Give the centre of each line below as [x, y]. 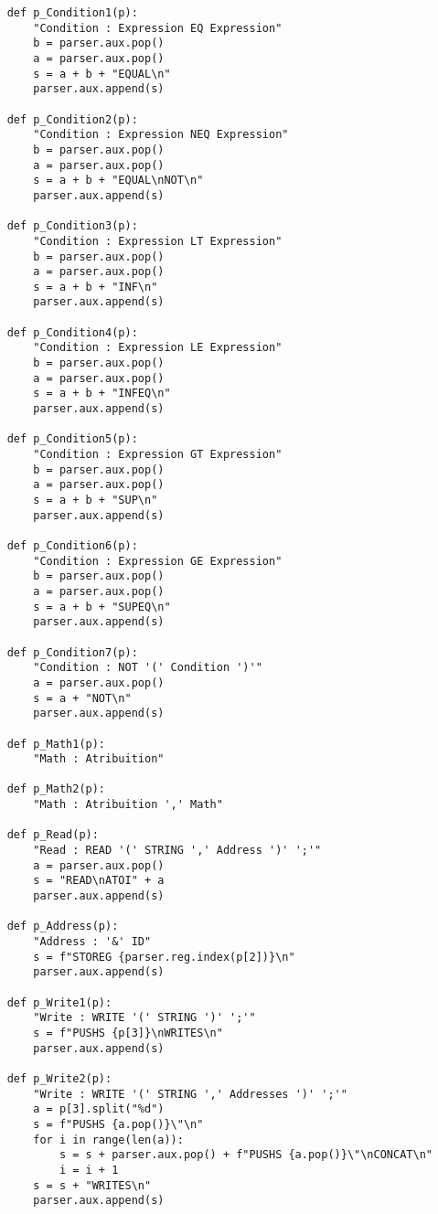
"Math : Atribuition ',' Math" [128, 805]
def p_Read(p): [53, 835]
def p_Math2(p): [56, 789]
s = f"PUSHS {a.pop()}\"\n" [118, 1124]
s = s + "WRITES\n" [92, 1185]
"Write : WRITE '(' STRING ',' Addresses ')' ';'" [190, 1094]
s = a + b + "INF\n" [96, 287]
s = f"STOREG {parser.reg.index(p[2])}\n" [164, 957]
